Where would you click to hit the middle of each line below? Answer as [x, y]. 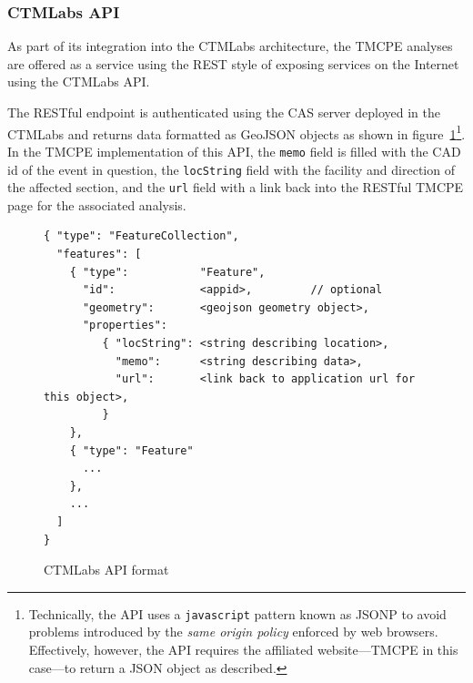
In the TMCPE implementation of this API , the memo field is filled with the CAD [234, 151]
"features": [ [99, 254]
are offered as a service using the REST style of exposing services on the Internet [233, 63]
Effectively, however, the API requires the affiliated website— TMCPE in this [243, 649]
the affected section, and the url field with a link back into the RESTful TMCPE [236, 187]
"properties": [125, 326]
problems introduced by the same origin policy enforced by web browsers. [233, 632]
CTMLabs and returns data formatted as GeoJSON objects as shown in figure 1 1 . [236, 132]
